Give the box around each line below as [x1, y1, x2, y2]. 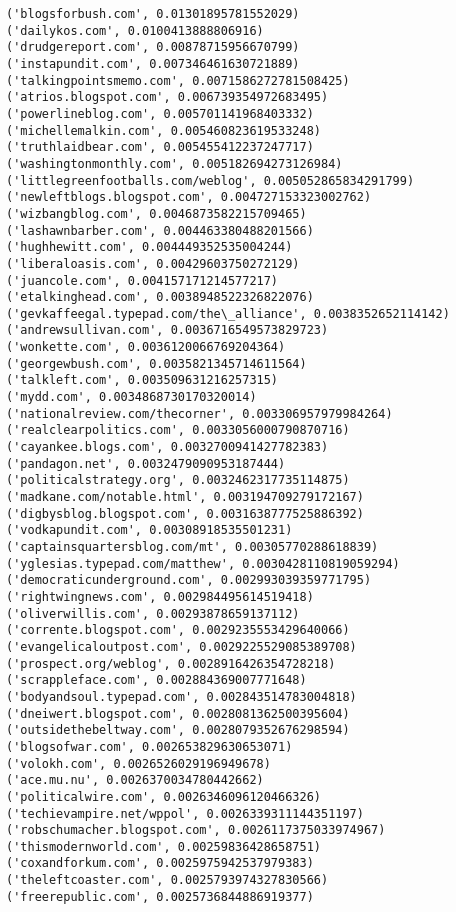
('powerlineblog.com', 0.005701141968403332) [6, 106, 314, 121]
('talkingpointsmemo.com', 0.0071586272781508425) [6, 73, 350, 88]
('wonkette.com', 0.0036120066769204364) [6, 340, 286, 355]
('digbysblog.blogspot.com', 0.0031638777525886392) [6, 506, 364, 521]
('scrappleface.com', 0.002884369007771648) [6, 673, 307, 688]
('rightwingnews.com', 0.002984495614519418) [6, 589, 314, 604]
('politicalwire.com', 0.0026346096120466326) [6, 789, 321, 804]
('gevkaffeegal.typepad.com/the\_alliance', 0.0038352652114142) [6, 306, 450, 321]
